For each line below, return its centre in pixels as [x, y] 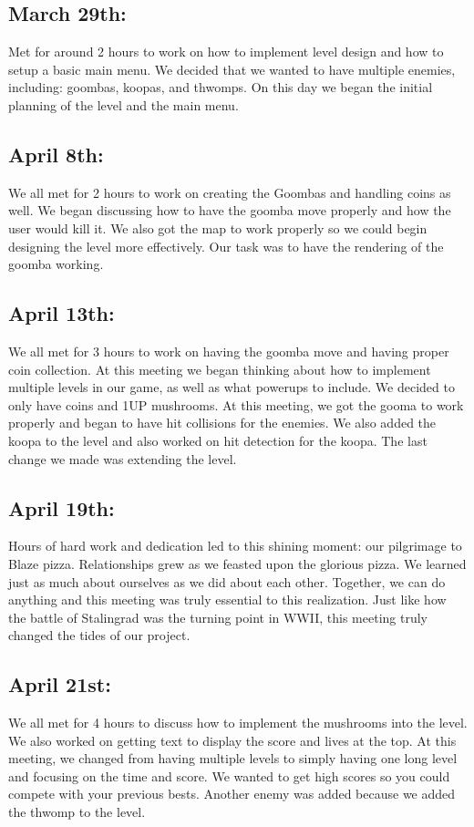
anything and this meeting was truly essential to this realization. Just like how [227, 600]
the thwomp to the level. [77, 812]
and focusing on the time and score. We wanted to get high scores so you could [229, 775]
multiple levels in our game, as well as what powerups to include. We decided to [232, 387]
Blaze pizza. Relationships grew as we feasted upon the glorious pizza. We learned [237, 563]
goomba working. [56, 264]
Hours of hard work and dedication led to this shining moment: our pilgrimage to [235, 546]
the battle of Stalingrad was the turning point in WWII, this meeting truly [218, 617]
